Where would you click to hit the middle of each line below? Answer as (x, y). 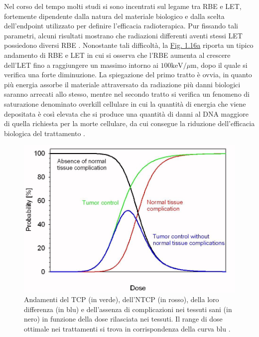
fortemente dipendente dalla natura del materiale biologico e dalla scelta (114, 16)
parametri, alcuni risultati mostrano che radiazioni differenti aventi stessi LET (123, 35)
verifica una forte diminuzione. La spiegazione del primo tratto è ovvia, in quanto (128, 75)
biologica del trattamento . (45, 133)
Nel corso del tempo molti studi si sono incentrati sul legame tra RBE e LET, (123, 6)
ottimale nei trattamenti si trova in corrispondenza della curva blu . (127, 329)
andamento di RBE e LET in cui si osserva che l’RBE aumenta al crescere (117, 55)
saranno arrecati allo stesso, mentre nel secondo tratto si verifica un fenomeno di (127, 94)
